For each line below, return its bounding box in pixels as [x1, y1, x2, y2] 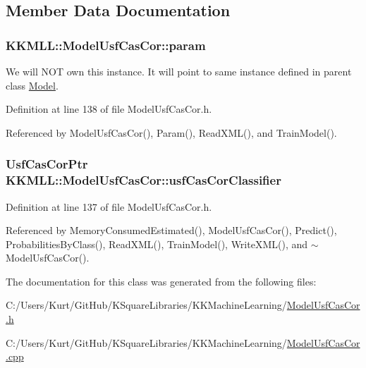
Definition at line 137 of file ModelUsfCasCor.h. [6, 199, 212, 214]
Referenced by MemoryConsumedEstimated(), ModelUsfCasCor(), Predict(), [6, 223, 337, 238]
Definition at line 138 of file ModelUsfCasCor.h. [6, 102, 212, 116]
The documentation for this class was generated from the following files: [6, 274, 317, 288]
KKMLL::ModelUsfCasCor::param [6, 36, 206, 54]
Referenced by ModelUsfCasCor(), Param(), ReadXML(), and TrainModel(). [6, 125, 337, 140]
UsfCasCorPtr [6, 155, 88, 173]
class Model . [6, 78, 59, 92]
